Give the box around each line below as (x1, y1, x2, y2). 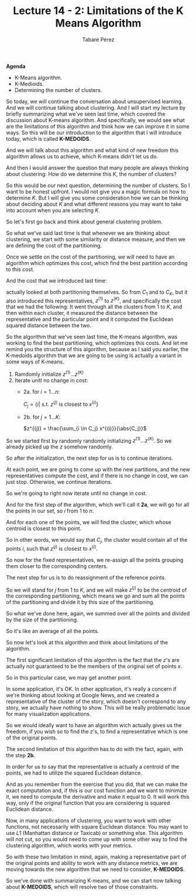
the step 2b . (6, 752, 36, 759)
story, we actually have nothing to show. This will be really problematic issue (6, 704, 190, 711)
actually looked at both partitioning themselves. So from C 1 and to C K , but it (6, 289, 188, 297)
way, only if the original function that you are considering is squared (6, 799, 170, 807)
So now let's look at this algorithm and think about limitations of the (6, 639, 169, 646)
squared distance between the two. (6, 322, 92, 329)
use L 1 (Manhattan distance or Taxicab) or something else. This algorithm (6, 830, 183, 837)
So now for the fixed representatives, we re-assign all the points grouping (6, 556, 184, 564)
